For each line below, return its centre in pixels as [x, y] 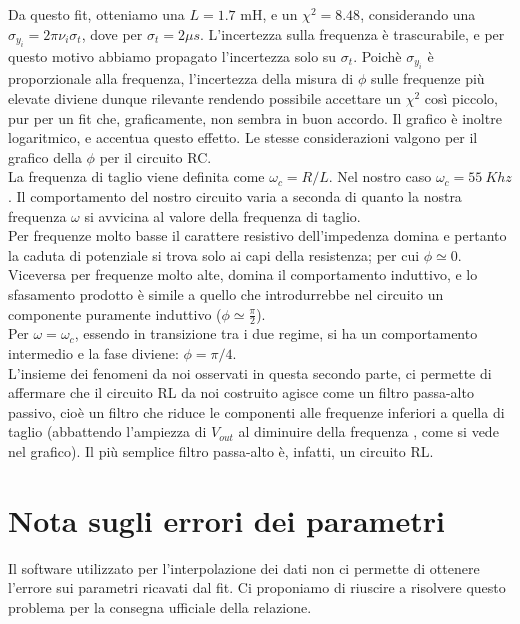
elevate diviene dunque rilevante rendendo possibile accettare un [205, 98]
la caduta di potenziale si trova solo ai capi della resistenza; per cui [214, 254]
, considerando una [418, 14]
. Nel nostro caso [380, 176]
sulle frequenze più [427, 78]
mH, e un [269, 14]
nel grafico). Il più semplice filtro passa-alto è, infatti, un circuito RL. [221, 450]
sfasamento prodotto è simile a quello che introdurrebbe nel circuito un [226, 293]
